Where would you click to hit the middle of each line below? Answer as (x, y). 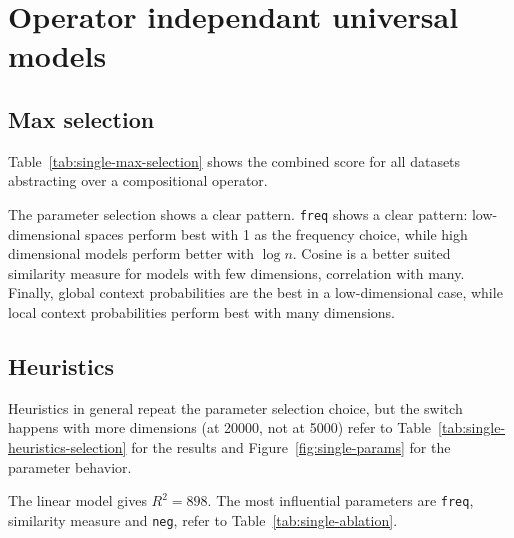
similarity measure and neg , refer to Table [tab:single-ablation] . (203, 519)
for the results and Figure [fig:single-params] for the (291, 446)
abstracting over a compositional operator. (138, 180)
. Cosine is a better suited (371, 253)
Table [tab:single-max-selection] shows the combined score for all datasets (234, 160)
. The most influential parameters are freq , (340, 500)
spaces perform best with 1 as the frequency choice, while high (276, 233)
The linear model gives (77, 500)
